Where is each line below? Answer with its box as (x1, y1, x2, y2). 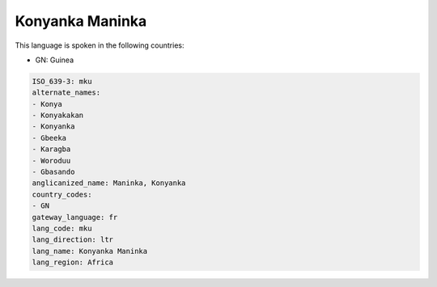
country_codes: (32, 190, 92, 199)
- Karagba (32, 145, 71, 154)
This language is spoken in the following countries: (15, 40, 185, 50)
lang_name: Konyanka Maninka (32, 247, 148, 255)
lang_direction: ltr (32, 235, 113, 244)
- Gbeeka (32, 133, 67, 142)
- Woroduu (32, 156, 71, 165)
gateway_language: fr (32, 213, 118, 222)
